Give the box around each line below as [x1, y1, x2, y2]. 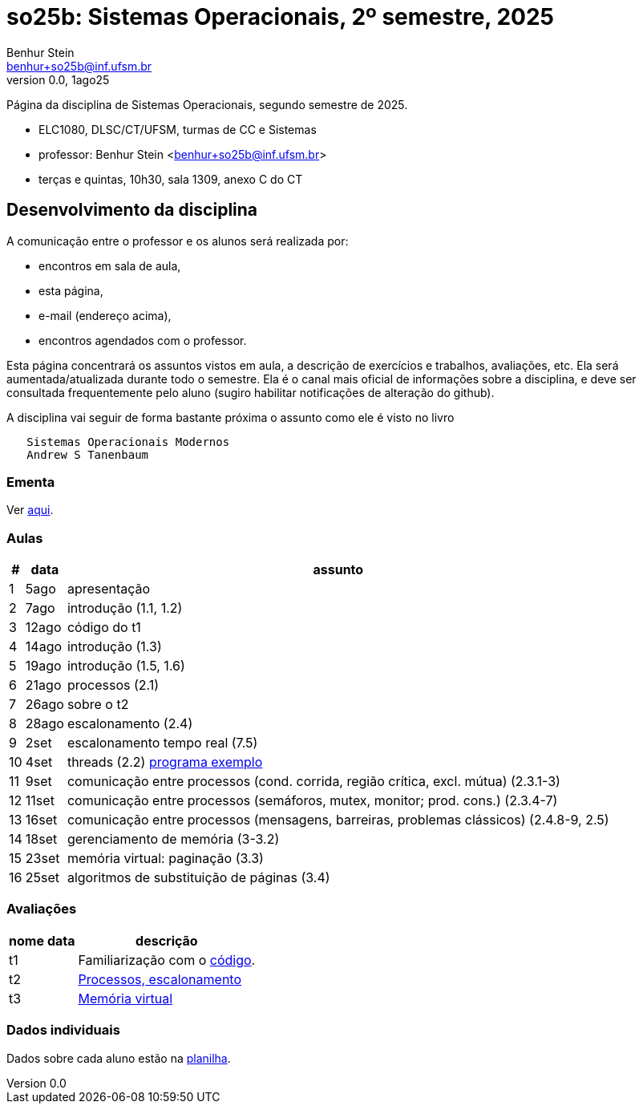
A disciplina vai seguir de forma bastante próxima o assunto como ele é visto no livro [6, 410, 455, 424]
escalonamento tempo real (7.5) [67, 735, 258, 751]
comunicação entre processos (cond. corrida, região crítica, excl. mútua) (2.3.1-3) [67, 773, 560, 790]
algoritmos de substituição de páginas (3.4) [67, 869, 330, 886]
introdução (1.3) [67, 638, 162, 655]
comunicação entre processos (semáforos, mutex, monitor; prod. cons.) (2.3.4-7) [67, 792, 558, 809]
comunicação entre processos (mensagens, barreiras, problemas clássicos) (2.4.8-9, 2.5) [67, 812, 609, 828]
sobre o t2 [67, 696, 129, 713]
